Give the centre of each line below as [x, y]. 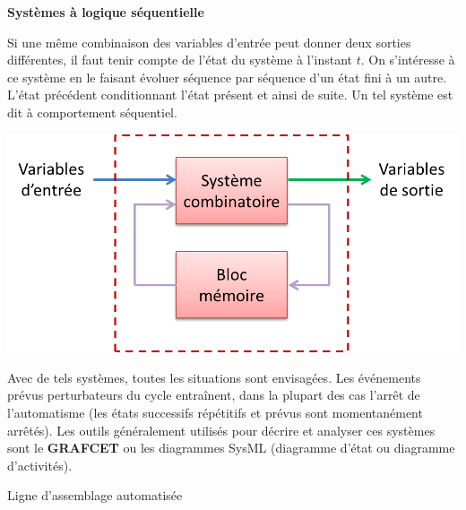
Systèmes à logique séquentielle [106, 12]
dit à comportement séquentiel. [92, 112]
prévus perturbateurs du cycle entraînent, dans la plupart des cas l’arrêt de [214, 395]
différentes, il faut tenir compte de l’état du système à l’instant [180, 60]
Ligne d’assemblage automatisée [95, 495]
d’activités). [40, 465]
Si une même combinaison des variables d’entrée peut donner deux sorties [209, 42]
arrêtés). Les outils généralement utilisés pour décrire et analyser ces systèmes [221, 430]
